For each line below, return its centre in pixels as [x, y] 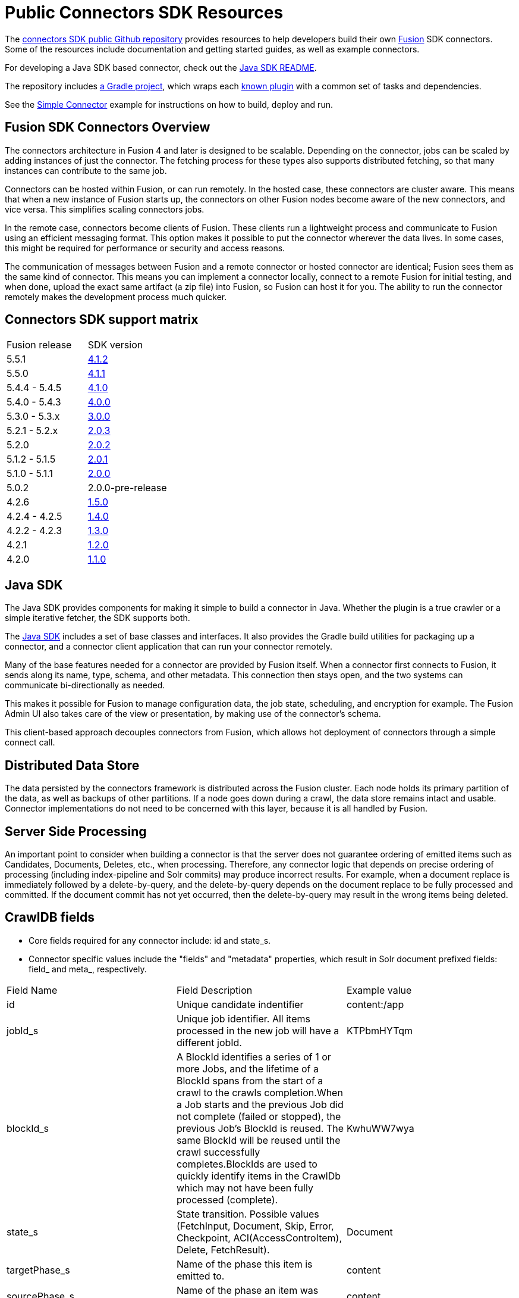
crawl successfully [218, 1152]
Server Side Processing [76, 831]
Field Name [32, 990]
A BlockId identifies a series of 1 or [254, 1057]
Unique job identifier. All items [243, 1018]
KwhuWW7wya [380, 1128]
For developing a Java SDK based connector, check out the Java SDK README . [161, 67]
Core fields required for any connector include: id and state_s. [150, 940]
